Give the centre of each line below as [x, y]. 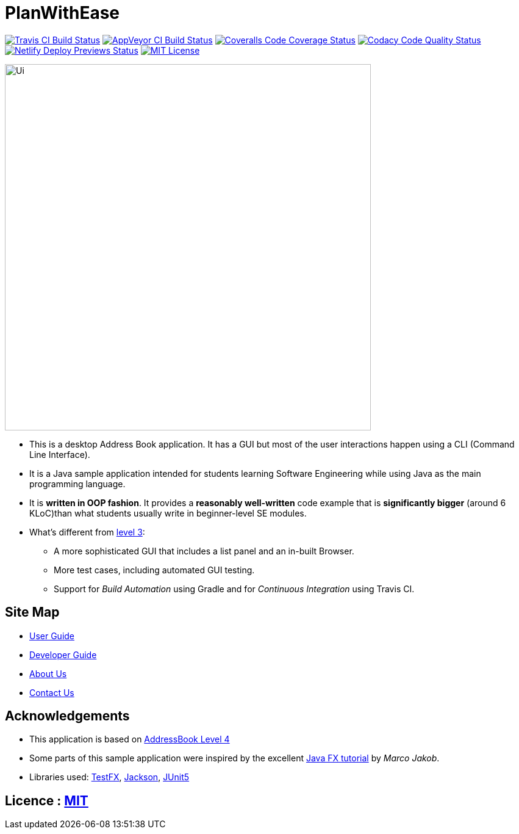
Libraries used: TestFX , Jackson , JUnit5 [109, 777]
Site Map [32, 612]
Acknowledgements [67, 716]
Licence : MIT [47, 800]
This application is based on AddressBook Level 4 [130, 739]
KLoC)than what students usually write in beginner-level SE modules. [168, 513]
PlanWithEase [63, 13]
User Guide [52, 636]
